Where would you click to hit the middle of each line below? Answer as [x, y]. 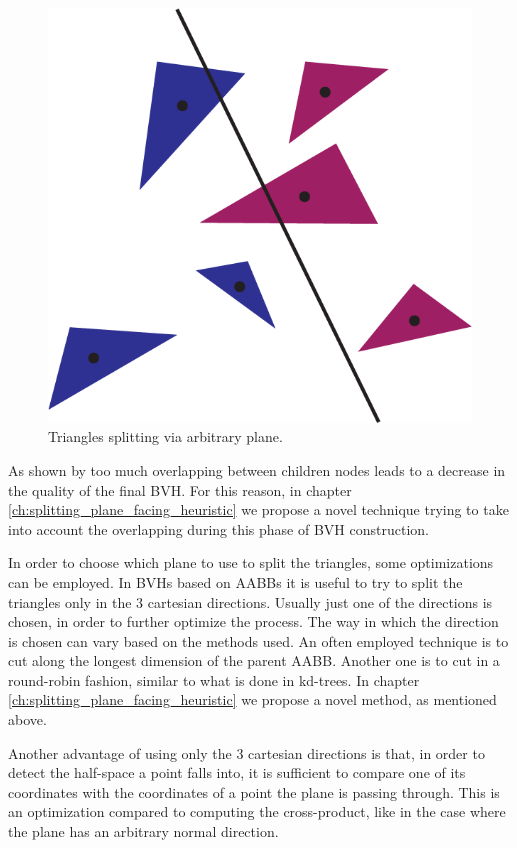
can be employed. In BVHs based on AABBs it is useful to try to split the [235, 581]
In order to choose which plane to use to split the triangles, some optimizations [251, 562]
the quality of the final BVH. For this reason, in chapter [180, 489]
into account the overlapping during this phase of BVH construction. [218, 528]
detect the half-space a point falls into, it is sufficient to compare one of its [237, 772]
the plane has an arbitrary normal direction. [143, 831]
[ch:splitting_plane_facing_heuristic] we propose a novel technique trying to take [258, 509]
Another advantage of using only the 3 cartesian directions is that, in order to [246, 752]
